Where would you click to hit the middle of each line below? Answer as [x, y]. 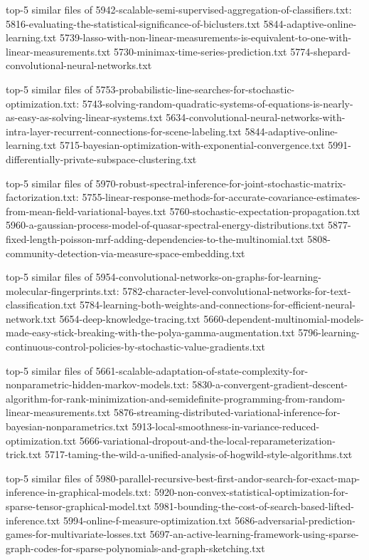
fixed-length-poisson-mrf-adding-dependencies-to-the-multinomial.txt [155, 238]
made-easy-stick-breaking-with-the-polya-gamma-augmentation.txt [150, 332]
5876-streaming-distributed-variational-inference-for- [227, 412]
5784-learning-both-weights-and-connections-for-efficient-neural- [217, 305]
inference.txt [33, 520]
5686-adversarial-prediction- [295, 520]
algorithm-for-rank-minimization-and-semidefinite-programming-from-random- [176, 398]
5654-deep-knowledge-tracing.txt [130, 318]
